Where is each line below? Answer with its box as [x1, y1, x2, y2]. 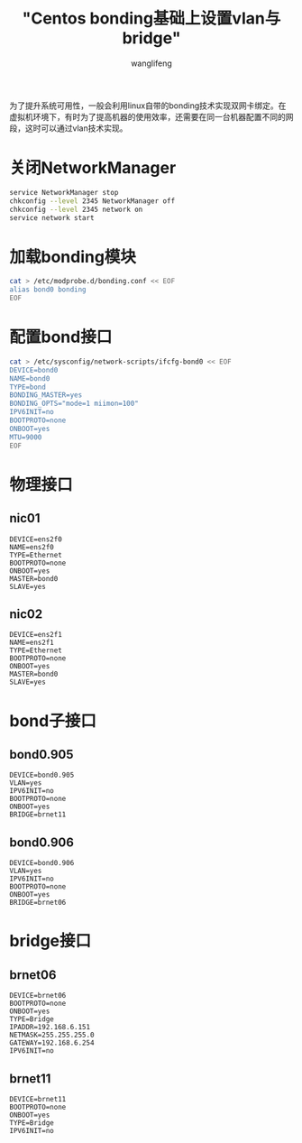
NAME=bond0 [9, 373, 50, 383]
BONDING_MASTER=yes [9, 391, 83, 400]
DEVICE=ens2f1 [9, 631, 63, 640]
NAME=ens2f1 [9, 638, 54, 648]
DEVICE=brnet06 [9, 991, 67, 1000]
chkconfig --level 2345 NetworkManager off [9, 196, 176, 206]
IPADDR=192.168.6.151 [9, 1023, 91, 1032]
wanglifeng [130, 58, 173, 69]
